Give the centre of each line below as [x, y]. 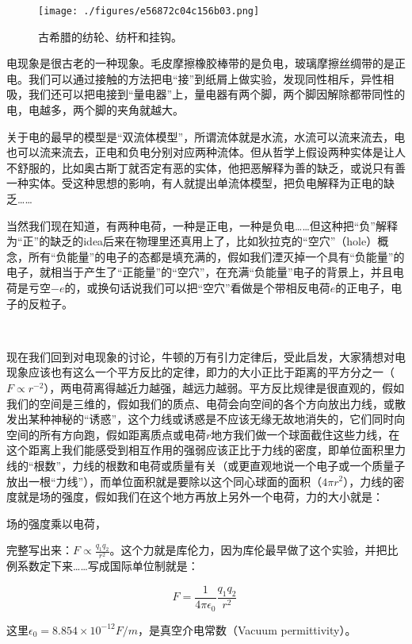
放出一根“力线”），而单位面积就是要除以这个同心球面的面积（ [164, 481]
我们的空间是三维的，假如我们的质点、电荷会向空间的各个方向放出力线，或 [200, 403]
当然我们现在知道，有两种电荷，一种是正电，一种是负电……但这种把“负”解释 [202, 225]
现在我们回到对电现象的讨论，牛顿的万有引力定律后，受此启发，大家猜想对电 [206, 356]
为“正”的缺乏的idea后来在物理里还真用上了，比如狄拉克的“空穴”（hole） [192, 241]
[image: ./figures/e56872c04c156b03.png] [149, 11]
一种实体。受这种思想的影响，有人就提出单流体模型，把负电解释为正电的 [195, 183]
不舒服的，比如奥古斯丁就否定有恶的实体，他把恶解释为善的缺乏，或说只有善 [206, 167]
